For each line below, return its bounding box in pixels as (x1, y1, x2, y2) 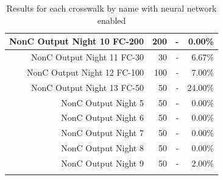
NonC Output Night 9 (61, 156, 144, 169)
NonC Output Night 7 (61, 126, 144, 139)
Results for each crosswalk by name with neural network (6, 2, 217, 14)
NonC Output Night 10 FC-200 (9, 35, 144, 48)
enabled (97, 13, 126, 26)
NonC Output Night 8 (61, 142, 144, 154)
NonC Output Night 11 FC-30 (31, 51, 144, 63)
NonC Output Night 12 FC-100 (27, 65, 144, 78)
